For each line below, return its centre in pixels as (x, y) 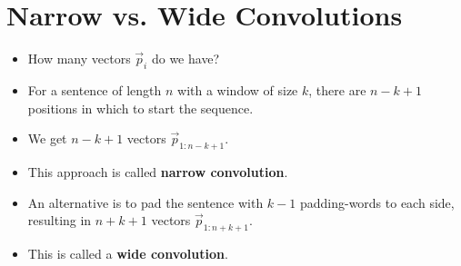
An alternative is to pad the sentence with (145, 202)
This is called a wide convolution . (128, 253)
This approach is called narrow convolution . (158, 171)
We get (47, 138)
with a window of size (238, 89)
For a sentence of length (95, 89)
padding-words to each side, (377, 202)
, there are (337, 89)
